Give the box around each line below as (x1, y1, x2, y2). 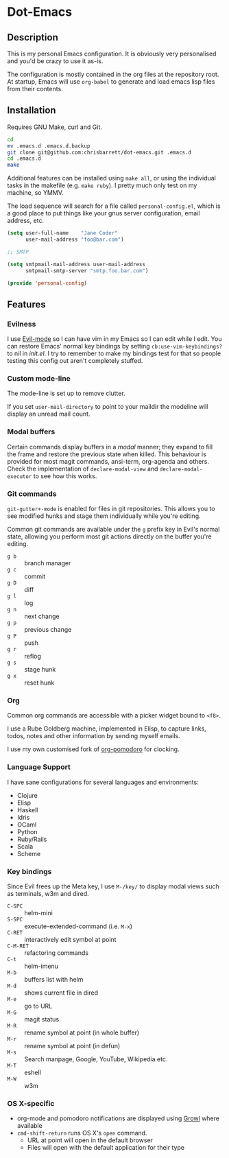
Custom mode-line (7, 374, 71, 383)
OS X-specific (7, 1098, 55, 1108)
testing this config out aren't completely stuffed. (7, 357, 143, 365)
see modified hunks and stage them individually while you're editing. (7, 512, 201, 520)
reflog (24, 652, 41, 661)
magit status (24, 1015, 60, 1023)
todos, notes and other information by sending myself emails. (7, 732, 180, 740)
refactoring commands (24, 948, 89, 957)
